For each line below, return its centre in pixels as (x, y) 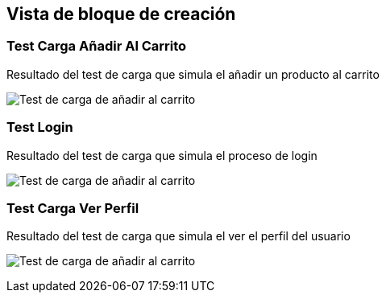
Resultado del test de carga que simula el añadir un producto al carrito (193, 74)
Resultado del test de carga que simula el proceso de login (162, 155)
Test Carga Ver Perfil (73, 208)
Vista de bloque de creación (121, 14)
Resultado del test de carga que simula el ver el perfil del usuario (178, 236)
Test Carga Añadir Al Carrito (97, 46)
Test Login (40, 127)
